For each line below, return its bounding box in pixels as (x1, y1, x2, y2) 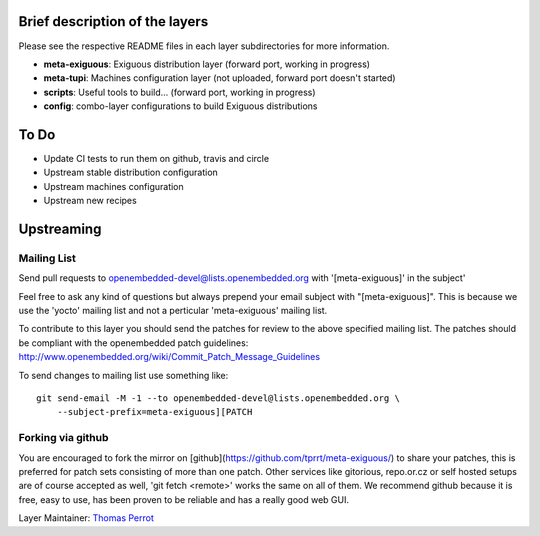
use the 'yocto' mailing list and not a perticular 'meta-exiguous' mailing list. (18, 305, 328, 317)
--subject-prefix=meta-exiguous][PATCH (56, 406, 253, 418)
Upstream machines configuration (43, 180, 184, 192)
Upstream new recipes (43, 195, 137, 207)
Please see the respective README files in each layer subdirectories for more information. (18, 40, 390, 52)
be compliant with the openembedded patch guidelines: (18, 336, 249, 349)
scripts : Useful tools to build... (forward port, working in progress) (43, 86, 316, 98)
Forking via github (18, 431, 109, 445)
